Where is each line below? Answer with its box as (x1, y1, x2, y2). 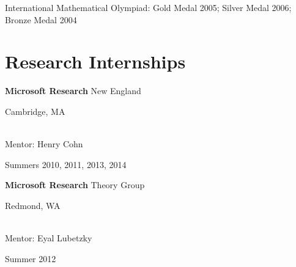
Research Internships (5, 49, 186, 74)
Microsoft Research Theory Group (5, 178, 145, 191)
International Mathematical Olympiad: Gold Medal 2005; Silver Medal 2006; (5, 1, 292, 13)
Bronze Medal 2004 (5, 13, 77, 26)
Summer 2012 (5, 252, 56, 265)
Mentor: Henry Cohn (5, 137, 83, 150)
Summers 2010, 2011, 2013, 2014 (5, 158, 127, 170)
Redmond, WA (5, 199, 61, 211)
